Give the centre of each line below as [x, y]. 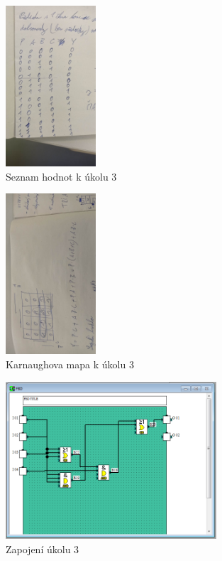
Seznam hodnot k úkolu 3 [61, 176]
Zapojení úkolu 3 [43, 549]
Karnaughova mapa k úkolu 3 [70, 364]
